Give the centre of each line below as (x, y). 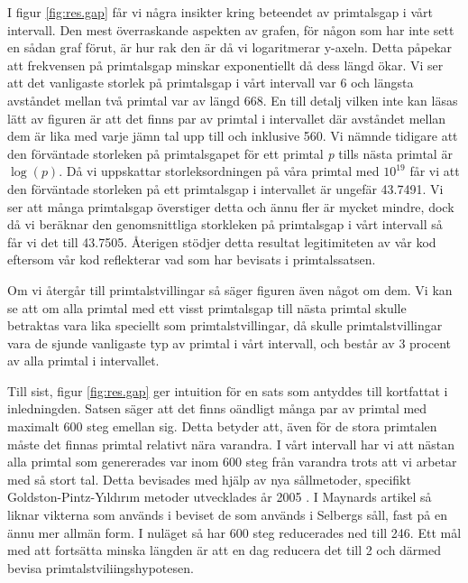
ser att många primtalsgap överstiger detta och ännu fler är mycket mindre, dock (231, 206)
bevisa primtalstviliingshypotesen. (101, 567)
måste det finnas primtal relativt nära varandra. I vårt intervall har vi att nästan (231, 444)
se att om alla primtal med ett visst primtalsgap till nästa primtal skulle (207, 307)
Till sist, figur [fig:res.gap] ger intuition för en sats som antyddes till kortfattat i (228, 390)
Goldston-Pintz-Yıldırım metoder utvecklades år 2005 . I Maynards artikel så (220, 497)
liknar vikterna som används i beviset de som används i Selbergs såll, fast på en (227, 515)
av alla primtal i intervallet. (83, 361)
